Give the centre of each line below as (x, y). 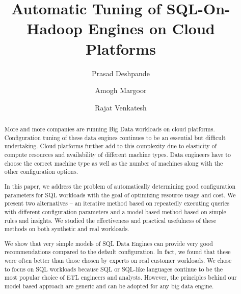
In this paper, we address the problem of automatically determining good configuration (120, 186)
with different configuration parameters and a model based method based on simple (115, 211)
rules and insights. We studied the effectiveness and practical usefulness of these (110, 220)
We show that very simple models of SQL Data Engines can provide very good (109, 243)
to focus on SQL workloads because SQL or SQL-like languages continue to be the (114, 269)
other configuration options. (41, 172)
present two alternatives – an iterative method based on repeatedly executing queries (117, 203)
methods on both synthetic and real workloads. (67, 229)
